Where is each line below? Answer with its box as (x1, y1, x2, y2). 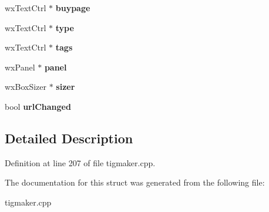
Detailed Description (5, 129, 133, 147)
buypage (55, 2, 90, 14)
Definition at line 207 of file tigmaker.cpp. (5, 156, 156, 169)
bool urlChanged (5, 100, 71, 112)
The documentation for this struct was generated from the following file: (5, 176, 265, 189)
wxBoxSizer (5, 80, 47, 93)
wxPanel (5, 60, 35, 73)
